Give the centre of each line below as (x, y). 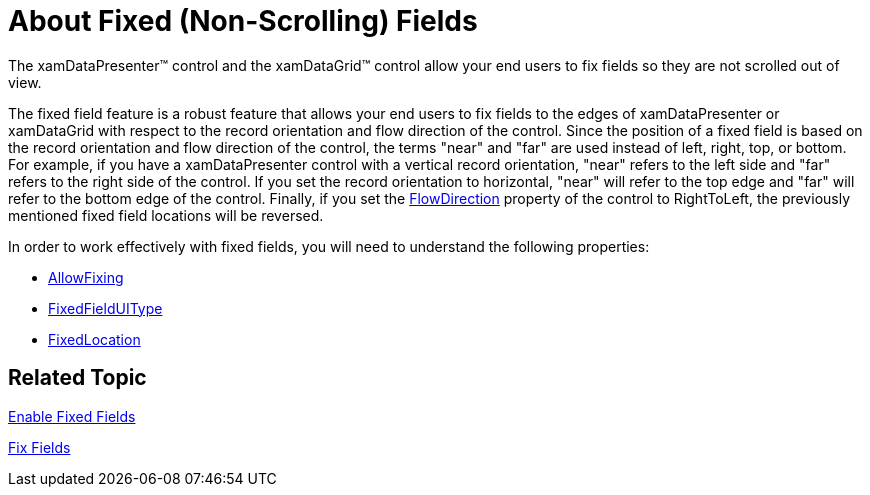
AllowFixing (86, 277)
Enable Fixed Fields (72, 416)
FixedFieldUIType (105, 308)
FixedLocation (94, 339)
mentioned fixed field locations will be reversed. (166, 215)
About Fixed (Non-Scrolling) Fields (243, 21)
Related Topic (77, 378)
